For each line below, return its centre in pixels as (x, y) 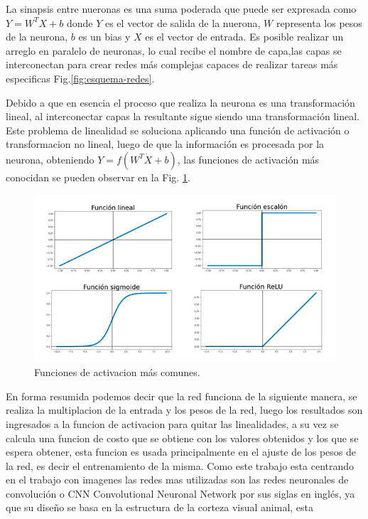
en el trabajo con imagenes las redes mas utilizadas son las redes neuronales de (177, 480)
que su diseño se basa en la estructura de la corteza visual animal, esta (160, 507)
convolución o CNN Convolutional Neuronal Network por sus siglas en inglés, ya (180, 493)
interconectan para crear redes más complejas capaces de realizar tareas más (172, 64)
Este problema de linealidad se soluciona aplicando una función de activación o (178, 130)
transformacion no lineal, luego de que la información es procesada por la (165, 144)
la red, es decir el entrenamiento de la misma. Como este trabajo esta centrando (180, 465)
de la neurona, (37, 37)
